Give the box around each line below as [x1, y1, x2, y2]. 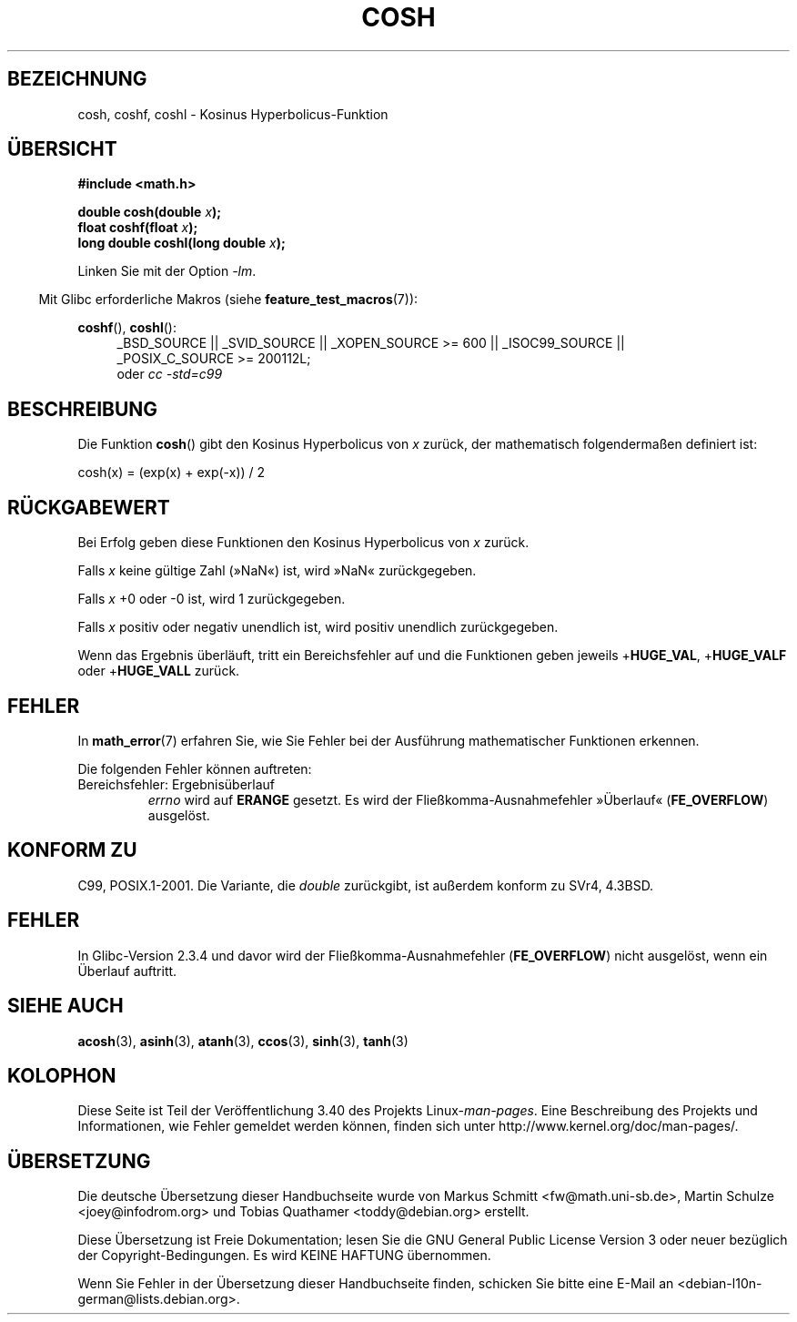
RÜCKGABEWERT [7, 495, 170, 519]
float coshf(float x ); [77, 219, 198, 236]
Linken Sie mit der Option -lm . [77, 263, 257, 280]
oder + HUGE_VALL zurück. [77, 663, 240, 679]
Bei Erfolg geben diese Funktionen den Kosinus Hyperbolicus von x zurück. [77, 534, 530, 551]
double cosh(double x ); [77, 204, 222, 220]
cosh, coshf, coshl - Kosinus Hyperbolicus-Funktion [77, 106, 388, 122]
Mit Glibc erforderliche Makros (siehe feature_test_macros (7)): [38, 291, 419, 308]
